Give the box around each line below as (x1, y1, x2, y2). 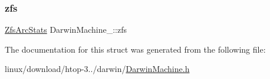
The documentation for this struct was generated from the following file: (5, 43, 266, 55)
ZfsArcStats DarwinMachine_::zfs (5, 23, 127, 36)
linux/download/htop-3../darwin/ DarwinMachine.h (5, 63, 190, 75)
